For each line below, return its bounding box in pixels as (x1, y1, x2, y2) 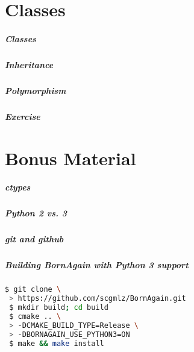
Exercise (5, 110, 40, 122)
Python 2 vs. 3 (5, 207, 67, 219)
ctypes (5, 181, 31, 193)
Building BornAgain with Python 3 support (5, 259, 189, 271)
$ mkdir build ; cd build (9, 303, 108, 312)
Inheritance (5, 58, 54, 71)
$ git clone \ (5, 285, 61, 294)
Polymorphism (5, 84, 66, 96)
